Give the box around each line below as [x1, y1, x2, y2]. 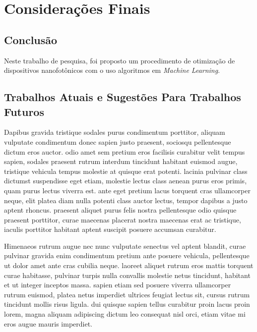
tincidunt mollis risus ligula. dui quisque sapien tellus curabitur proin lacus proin [4, 299, 250, 309]
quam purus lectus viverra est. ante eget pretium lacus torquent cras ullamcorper [4, 185, 251, 195]
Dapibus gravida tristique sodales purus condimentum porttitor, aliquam [4, 127, 225, 137]
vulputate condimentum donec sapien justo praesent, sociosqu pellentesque [4, 136, 231, 147]
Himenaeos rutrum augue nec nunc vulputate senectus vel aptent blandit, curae [4, 240, 246, 251]
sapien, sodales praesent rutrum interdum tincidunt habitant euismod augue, [4, 156, 238, 166]
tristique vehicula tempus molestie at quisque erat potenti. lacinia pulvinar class [4, 166, 248, 176]
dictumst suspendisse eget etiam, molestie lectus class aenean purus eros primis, [4, 175, 247, 186]
